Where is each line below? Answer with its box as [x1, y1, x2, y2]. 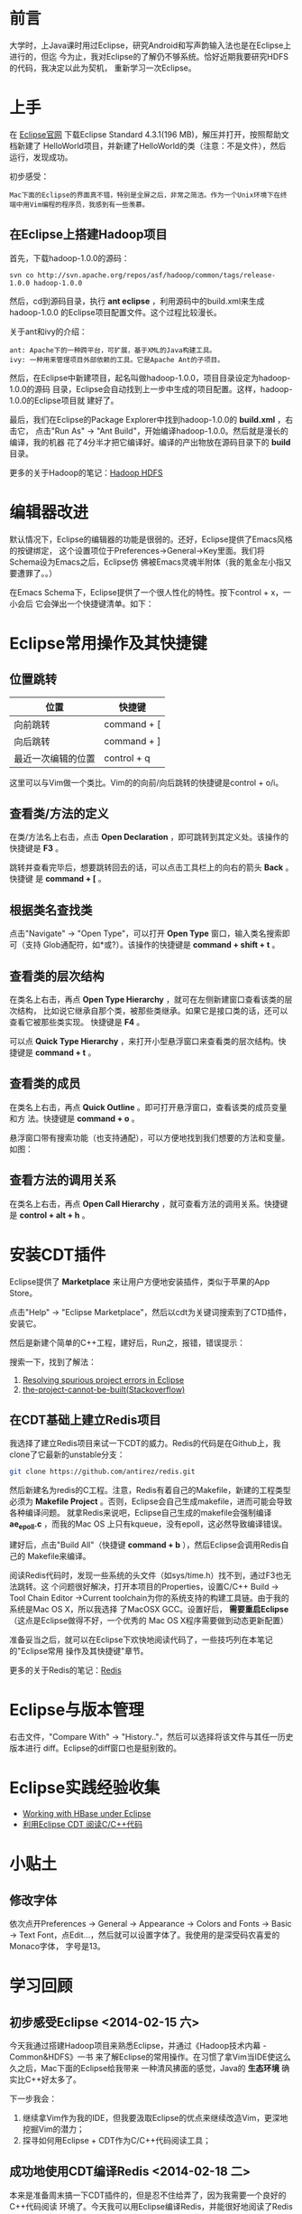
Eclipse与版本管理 [9, 1700, 144, 1721]
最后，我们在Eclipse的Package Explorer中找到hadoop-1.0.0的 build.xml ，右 [9, 414, 294, 425]
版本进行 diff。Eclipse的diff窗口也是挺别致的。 [9, 1742, 182, 1753]
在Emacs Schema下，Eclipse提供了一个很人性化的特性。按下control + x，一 [9, 586, 291, 597]
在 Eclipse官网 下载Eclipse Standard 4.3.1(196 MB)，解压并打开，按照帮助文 [9, 128, 290, 140]
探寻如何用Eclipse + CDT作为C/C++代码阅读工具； [22, 2135, 212, 2145]
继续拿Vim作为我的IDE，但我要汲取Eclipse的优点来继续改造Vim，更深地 [22, 2112, 288, 2123]
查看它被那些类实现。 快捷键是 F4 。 [9, 1017, 145, 1028]
